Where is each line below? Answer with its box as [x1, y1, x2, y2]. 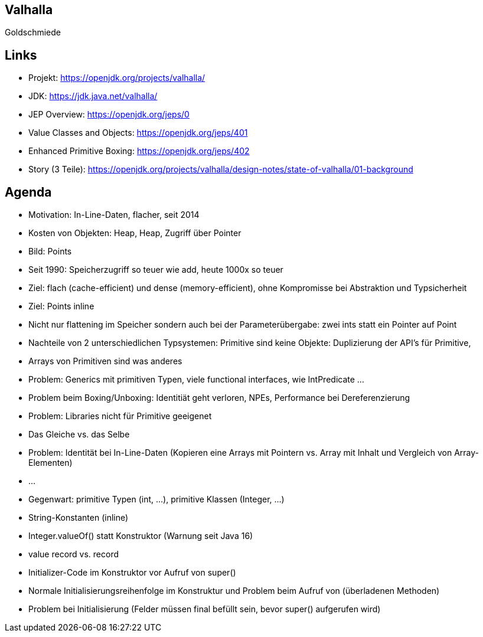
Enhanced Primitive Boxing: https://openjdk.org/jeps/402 [28, 146, 250, 156]
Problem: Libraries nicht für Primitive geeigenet [28, 411, 212, 422]
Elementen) [28, 458, 73, 468]
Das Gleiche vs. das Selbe [28, 429, 130, 440]
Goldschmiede [5, 27, 61, 38]
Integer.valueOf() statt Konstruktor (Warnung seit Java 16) [28, 531, 253, 541]
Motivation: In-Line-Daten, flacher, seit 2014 [28, 210, 200, 220]
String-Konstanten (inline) [28, 512, 129, 523]
